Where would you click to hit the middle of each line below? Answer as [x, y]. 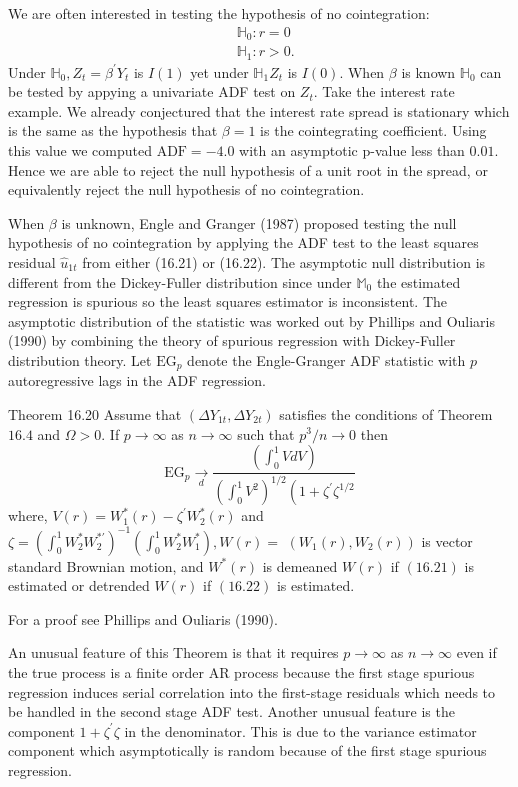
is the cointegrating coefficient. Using [373, 130]
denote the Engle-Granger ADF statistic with [326, 359]
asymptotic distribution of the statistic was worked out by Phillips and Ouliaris [252, 320]
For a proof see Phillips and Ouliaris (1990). [143, 618]
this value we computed [80, 149]
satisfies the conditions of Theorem [386, 413]
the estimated [418, 281]
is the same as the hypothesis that [113, 130]
